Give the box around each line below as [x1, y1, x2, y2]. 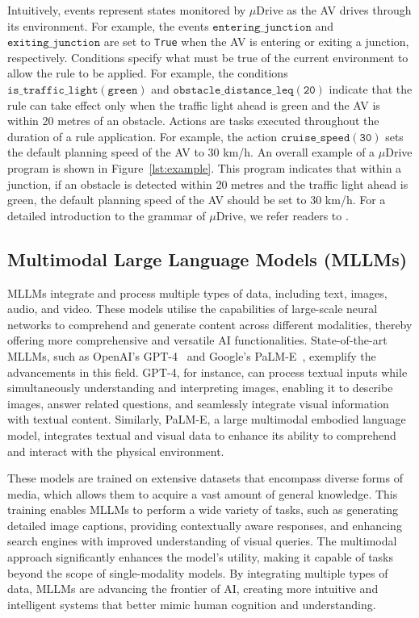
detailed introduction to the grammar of [7, 207, 206, 223]
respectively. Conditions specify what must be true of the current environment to [7, 48, 409, 65]
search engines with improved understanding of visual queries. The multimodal [7, 532, 397, 549]
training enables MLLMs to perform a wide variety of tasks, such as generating [7, 501, 399, 518]
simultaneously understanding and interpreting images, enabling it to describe [7, 379, 393, 396]
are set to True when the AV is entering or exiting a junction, [103, 33, 409, 50]
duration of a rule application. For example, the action [7, 127, 278, 144]
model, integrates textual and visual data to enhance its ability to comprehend [7, 426, 396, 443]
